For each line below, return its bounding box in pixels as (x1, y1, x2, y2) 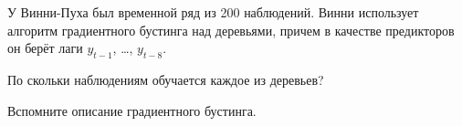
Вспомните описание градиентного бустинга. (7, 100, 257, 120)
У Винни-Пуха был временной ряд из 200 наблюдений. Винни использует (7, 3, 419, 21)
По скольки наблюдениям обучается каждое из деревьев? (7, 69, 324, 89)
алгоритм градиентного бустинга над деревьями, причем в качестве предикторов (7, 20, 455, 39)
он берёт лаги (7, 38, 83, 58)
